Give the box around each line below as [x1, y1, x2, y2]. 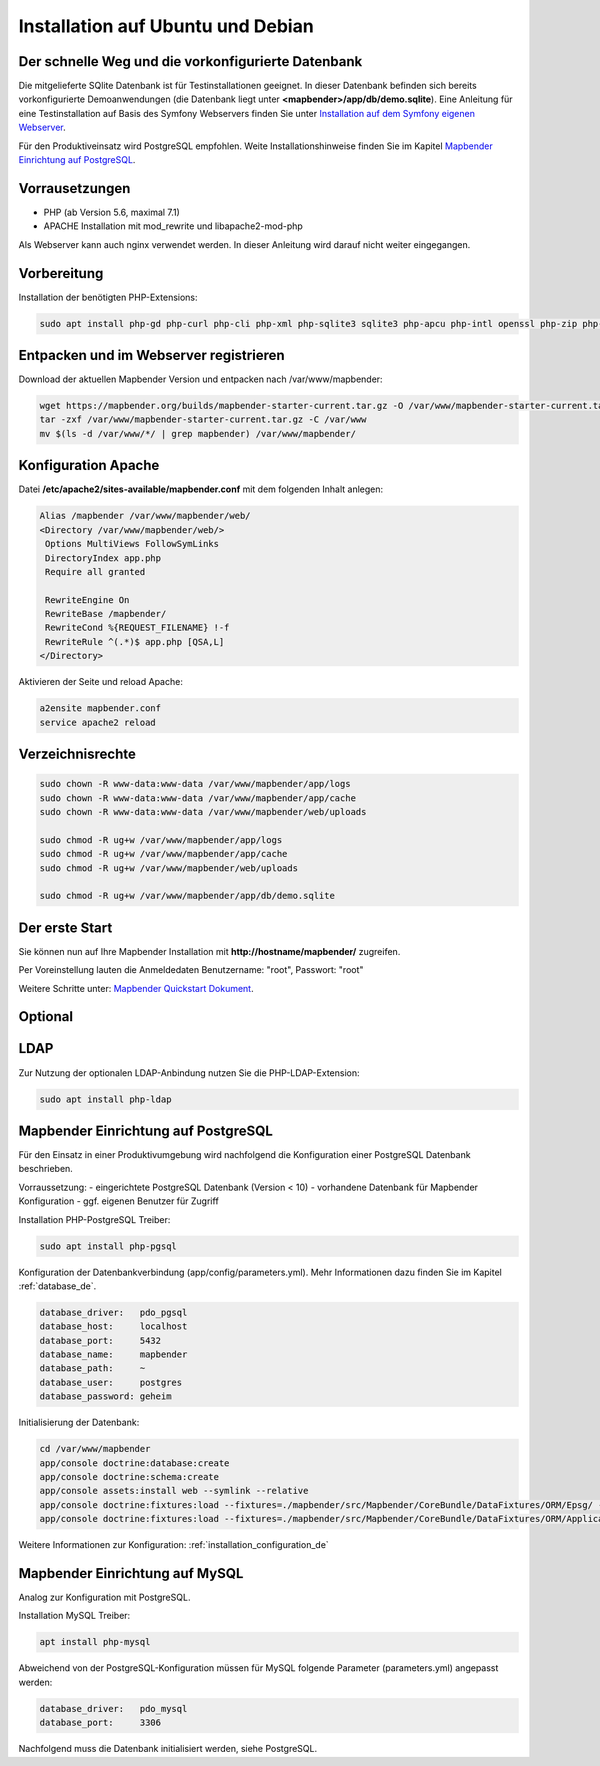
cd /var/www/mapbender [39, 1443, 151, 1455]
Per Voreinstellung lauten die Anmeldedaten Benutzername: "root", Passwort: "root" [18, 964, 364, 976]
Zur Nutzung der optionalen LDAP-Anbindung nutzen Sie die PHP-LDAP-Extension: [18, 1066, 360, 1079]
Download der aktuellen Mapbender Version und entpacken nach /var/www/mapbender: [18, 373, 384, 385]
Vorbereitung [18, 265, 104, 282]
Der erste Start [18, 919, 113, 936]
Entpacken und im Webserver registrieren [18, 347, 285, 364]
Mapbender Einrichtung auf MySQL [18, 1565, 244, 1582]
